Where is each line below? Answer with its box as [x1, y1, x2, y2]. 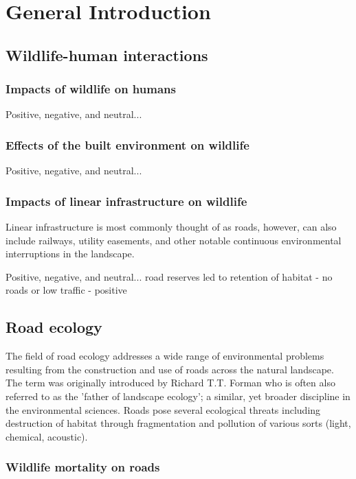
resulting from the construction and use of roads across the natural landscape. [5, 362, 334, 376]
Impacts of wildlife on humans [5, 80, 176, 97]
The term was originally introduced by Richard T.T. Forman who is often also [5, 375, 335, 390]
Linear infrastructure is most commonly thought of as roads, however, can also [5, 220, 337, 233]
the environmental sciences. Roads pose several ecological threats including [5, 402, 321, 417]
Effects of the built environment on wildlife [5, 136, 249, 153]
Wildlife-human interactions [5, 44, 208, 65]
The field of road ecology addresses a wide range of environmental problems [5, 349, 324, 363]
